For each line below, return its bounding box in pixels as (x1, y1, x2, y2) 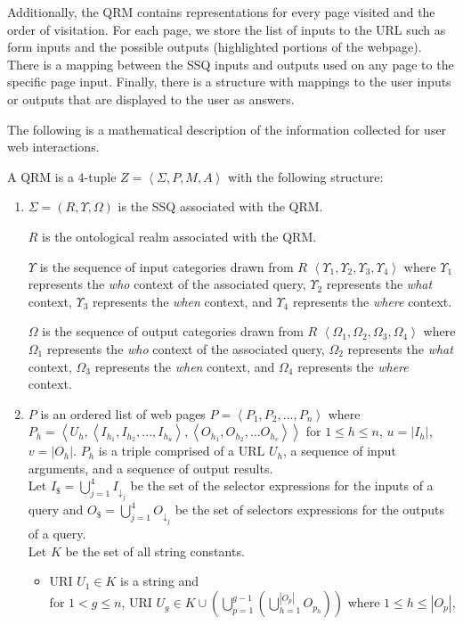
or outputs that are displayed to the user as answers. (7, 89, 295, 108)
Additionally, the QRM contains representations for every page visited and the (7, 3, 435, 21)
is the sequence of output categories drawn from (42, 322, 304, 341)
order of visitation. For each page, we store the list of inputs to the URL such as (7, 20, 446, 38)
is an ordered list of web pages (40, 404, 206, 423)
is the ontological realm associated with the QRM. (42, 226, 317, 245)
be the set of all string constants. (65, 541, 245, 560)
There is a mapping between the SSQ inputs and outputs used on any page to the (7, 54, 454, 73)
